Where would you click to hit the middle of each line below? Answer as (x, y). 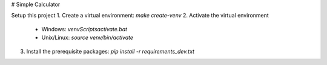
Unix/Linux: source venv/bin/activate (87, 38)
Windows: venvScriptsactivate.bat (84, 29)
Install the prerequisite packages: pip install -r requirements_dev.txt (111, 51)
